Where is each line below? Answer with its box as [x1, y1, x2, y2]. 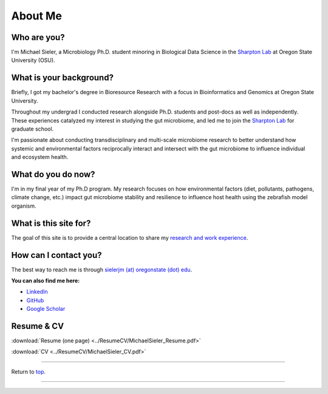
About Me [11, 9, 62, 22]
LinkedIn [26, 288, 48, 296]
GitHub [26, 296, 44, 304]
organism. [11, 202, 36, 209]
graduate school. [11, 125, 54, 132]
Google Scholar [26, 305, 66, 313]
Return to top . [11, 368, 46, 375]
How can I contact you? [11, 250, 103, 260]
